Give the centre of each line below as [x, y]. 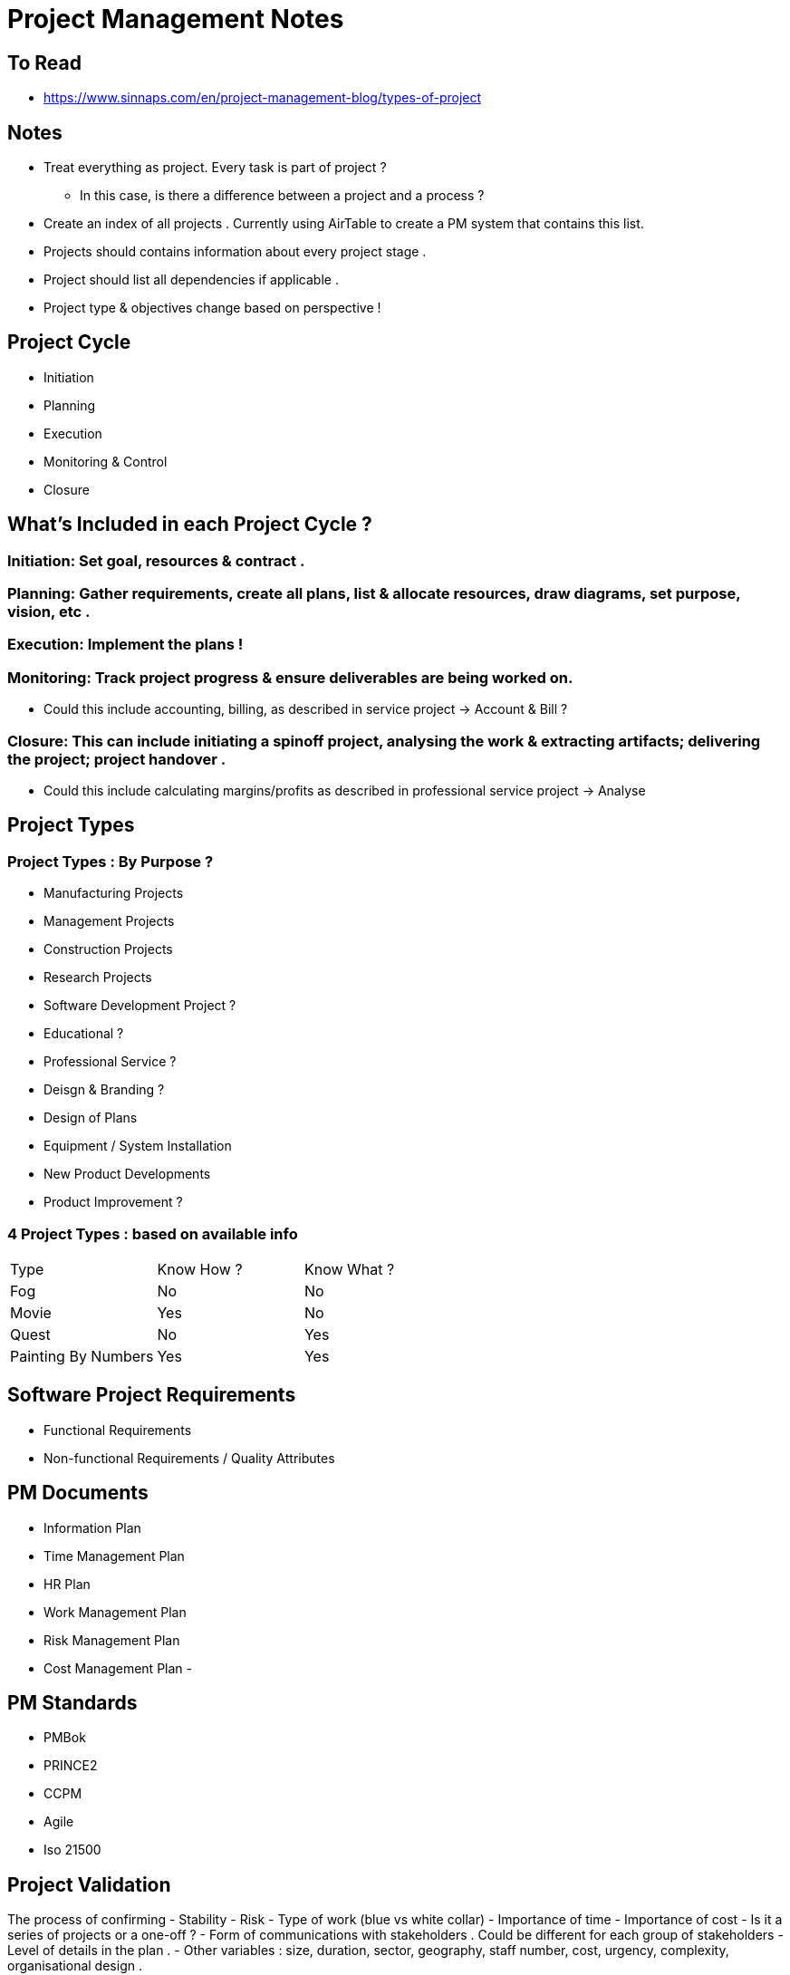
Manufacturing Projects [114, 893]
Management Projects [109, 921]
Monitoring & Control [106, 461]
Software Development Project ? [140, 1006]
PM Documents [78, 1493]
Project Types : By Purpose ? [111, 861]
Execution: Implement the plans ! [125, 645]
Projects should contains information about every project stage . [235, 252]
